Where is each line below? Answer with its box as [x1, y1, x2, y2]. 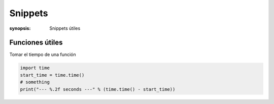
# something [20, 79, 50, 85]
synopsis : [9, 25, 31, 31]
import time [20, 65, 50, 71]
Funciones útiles [9, 38, 63, 47]
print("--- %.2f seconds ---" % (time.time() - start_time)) [20, 86, 176, 92]
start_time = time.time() [20, 72, 85, 78]
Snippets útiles [49, 25, 81, 31]
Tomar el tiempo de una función [9, 51, 76, 58]
